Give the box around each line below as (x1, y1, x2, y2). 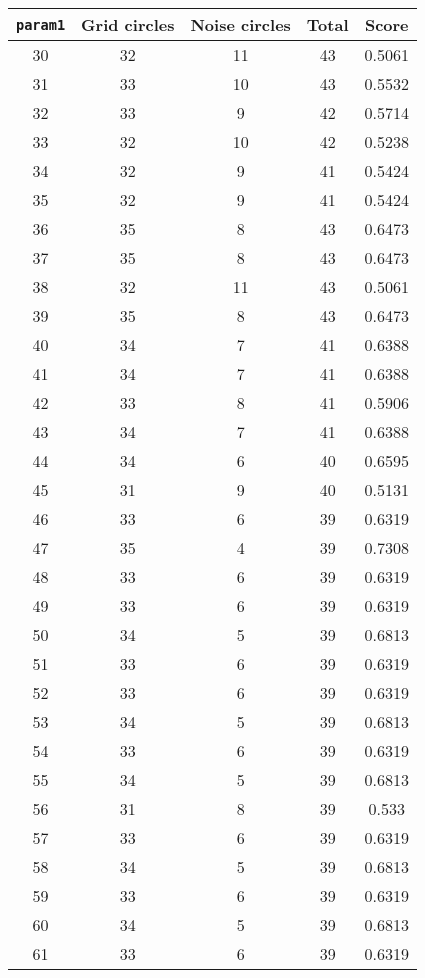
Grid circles (81, 13, 175, 36)
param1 (16, 16, 66, 33)
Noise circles (190, 13, 291, 36)
